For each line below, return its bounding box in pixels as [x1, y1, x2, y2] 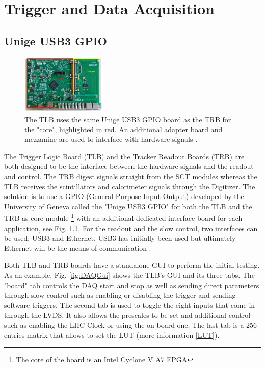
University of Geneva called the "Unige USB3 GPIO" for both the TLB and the [4, 201, 252, 211]
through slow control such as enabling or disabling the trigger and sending [4, 290, 236, 300]
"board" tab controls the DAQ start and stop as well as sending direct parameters [4, 279, 259, 290]
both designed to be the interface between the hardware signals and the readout [4, 161, 254, 172]
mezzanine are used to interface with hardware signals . [24, 134, 198, 145]
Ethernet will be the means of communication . [4, 242, 151, 253]
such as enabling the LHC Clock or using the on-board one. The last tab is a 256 [4, 320, 257, 330]
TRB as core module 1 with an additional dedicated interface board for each [4, 211, 243, 223]
